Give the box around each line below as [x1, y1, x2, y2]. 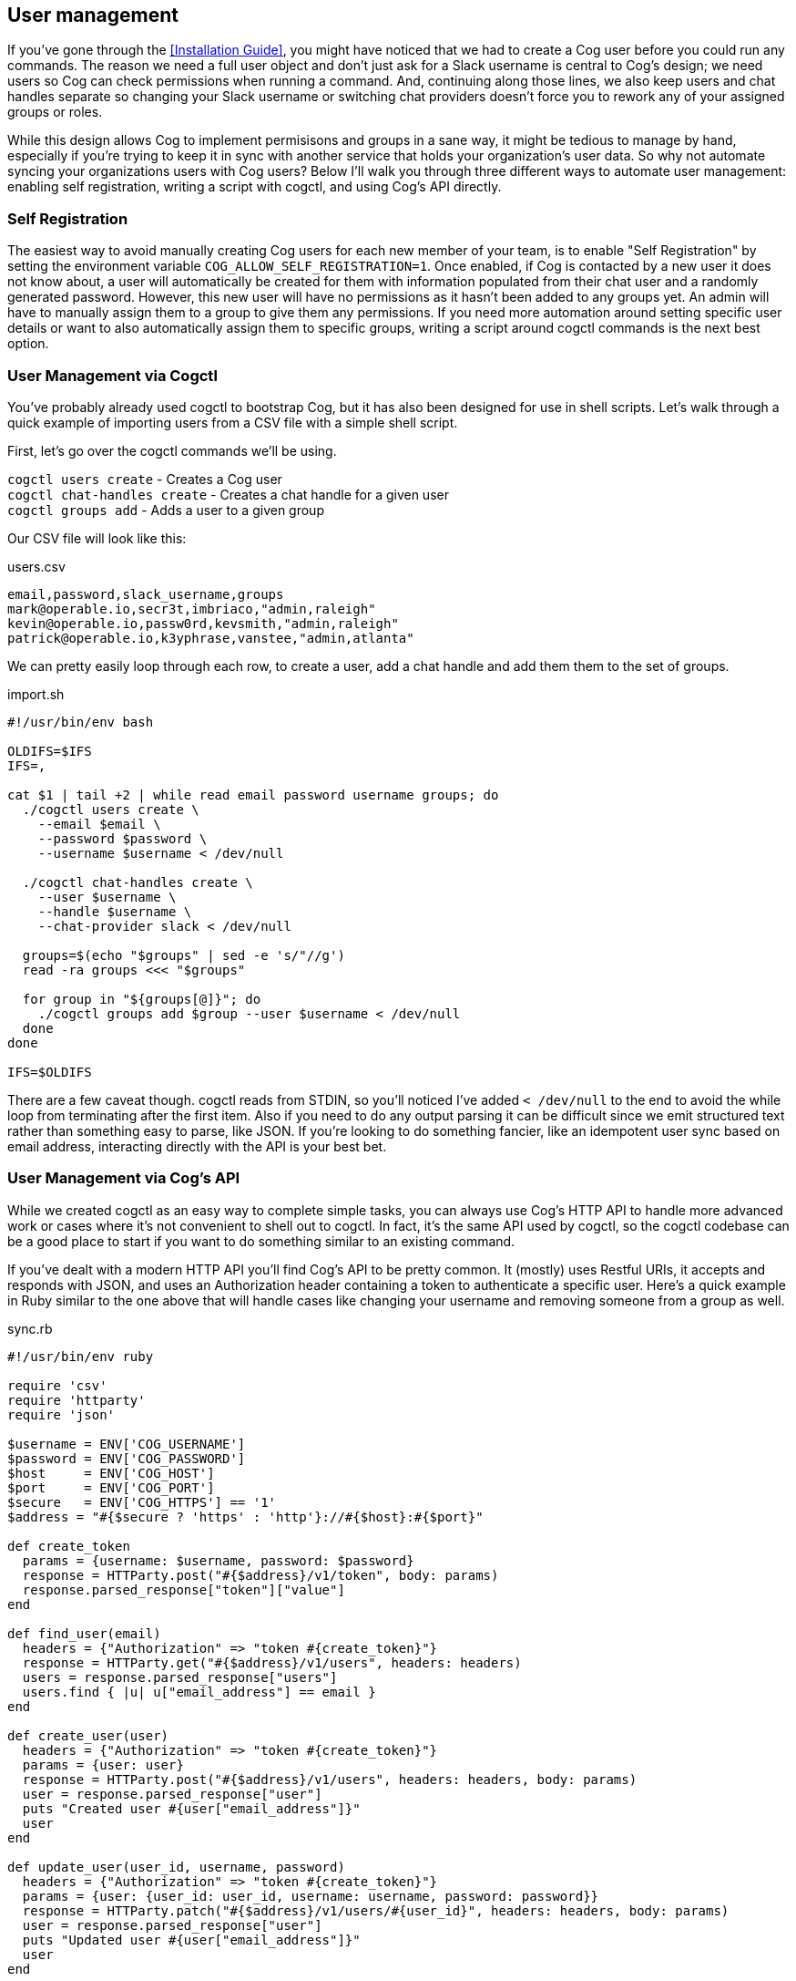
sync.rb [7, 1320, 53, 1336]
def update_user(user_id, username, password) [7, 1859, 345, 1874]
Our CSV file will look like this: [7, 530, 187, 546]
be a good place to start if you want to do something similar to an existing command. [7, 1233, 515, 1249]
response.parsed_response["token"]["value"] [22, 1582, 345, 1597]
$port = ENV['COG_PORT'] [7, 1480, 215, 1495]
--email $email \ [37, 816, 161, 831]
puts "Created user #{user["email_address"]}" [22, 1800, 361, 1816]
